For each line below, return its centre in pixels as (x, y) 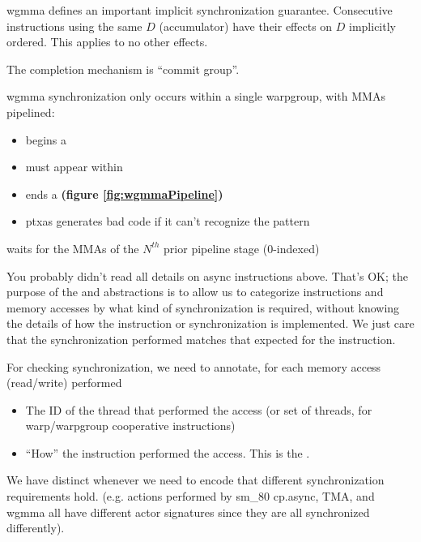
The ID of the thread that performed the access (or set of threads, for (199, 409)
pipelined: (31, 112)
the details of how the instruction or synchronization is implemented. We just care (210, 323)
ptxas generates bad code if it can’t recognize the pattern (168, 221)
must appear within (74, 167)
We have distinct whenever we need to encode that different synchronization (196, 480)
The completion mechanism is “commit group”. (123, 69)
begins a (46, 139)
